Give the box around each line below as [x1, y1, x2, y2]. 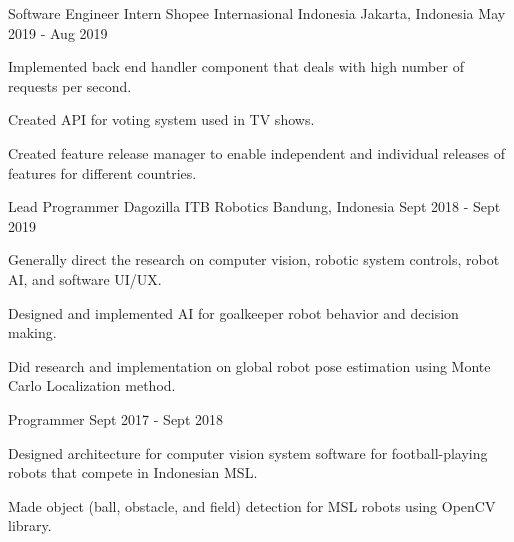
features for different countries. [8, 162, 197, 183]
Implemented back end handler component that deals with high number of [8, 56, 464, 77]
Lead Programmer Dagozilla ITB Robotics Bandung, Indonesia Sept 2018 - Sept [8, 196, 501, 217]
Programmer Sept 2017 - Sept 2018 [8, 408, 223, 429]
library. [8, 515, 52, 536]
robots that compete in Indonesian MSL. [8, 462, 258, 483]
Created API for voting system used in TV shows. [8, 109, 315, 130]
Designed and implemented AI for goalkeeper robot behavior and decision [8, 302, 459, 323]
